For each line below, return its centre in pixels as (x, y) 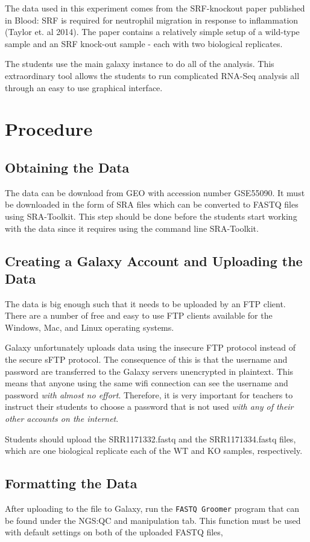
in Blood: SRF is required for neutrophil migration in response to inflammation (152, 20)
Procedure (49, 129)
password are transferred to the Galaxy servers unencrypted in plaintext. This (149, 371)
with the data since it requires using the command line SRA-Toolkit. (132, 228)
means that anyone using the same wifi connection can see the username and (147, 383)
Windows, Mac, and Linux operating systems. (90, 327)
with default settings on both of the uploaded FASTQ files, (114, 532)
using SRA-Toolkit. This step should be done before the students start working (151, 216)
